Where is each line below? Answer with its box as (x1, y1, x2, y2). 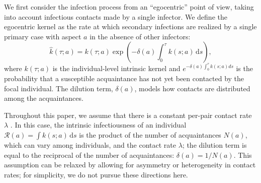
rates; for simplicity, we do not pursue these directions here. (4, 169, 188, 179)
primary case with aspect (4, 31, 81, 41)
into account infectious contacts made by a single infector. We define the (4, 11, 227, 22)
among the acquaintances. (4, 93, 83, 103)
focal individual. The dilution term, (4, 83, 113, 93)
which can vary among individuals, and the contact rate (4, 139, 177, 150)
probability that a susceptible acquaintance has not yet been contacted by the (4, 73, 244, 83)
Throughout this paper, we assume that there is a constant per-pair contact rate (4, 109, 252, 120)
